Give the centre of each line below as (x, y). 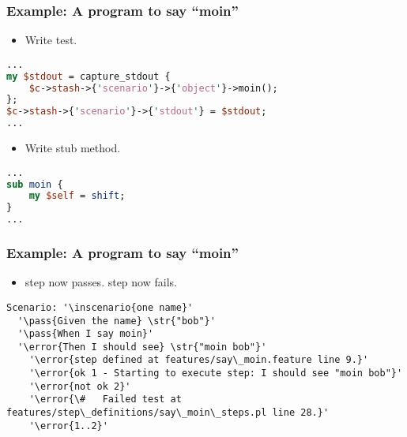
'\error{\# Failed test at (105, 400)
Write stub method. (73, 148)
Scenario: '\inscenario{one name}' (100, 307)
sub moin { (35, 184)
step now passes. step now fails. (101, 282)
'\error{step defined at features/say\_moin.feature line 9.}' (199, 360)
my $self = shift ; (77, 196)
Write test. (51, 40)
